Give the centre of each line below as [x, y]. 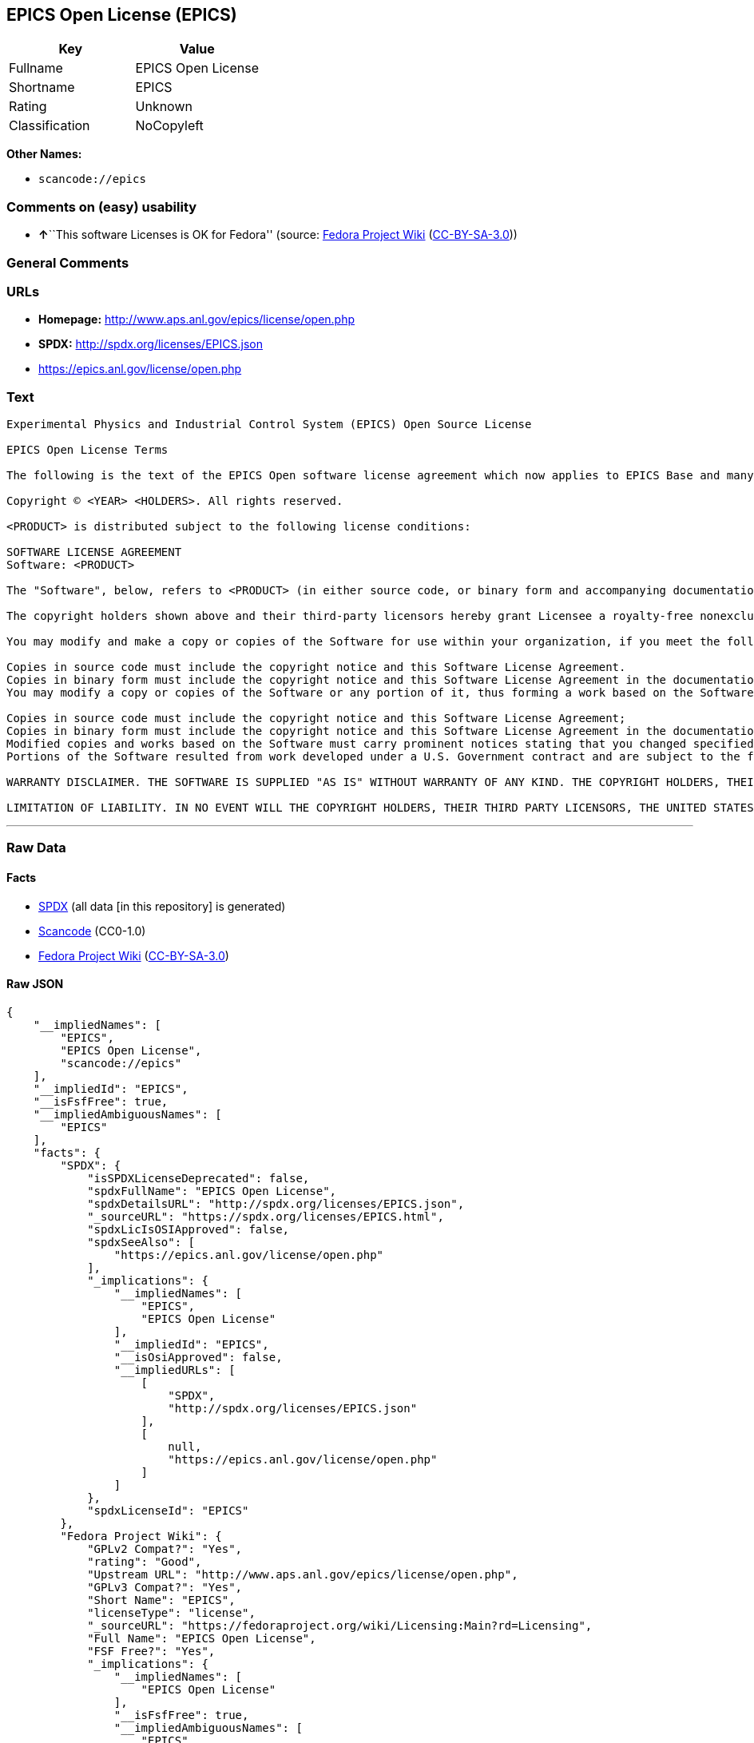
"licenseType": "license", [171, 1612]
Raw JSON [35, 984]
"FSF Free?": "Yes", [151, 1651]
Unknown [164, 107]
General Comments [68, 262]
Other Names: [44, 154]
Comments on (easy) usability [102, 206]
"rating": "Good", [145, 1561]
